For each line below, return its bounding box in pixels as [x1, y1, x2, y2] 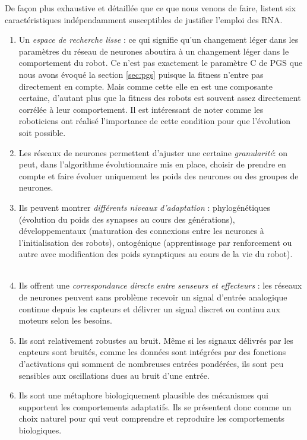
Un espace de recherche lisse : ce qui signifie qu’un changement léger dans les [18, 33, 299, 46]
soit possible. [18, 126, 66, 138]
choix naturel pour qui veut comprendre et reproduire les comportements [18, 412, 285, 425]
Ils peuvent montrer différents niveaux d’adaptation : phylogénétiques [18, 201, 271, 213]
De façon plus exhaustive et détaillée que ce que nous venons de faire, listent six [5, 2, 296, 14]
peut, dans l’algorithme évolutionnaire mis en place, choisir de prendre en [18, 158, 286, 170]
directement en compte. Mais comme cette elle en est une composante [18, 80, 273, 92]
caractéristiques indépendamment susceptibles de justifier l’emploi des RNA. [5, 13, 283, 26]
